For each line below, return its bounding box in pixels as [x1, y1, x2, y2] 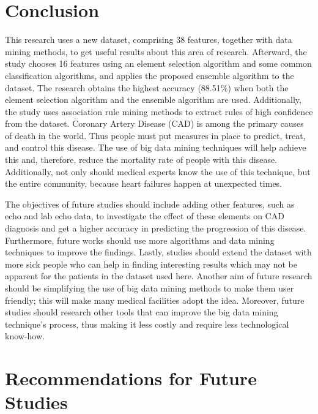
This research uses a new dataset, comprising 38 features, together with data [5, 33, 292, 46]
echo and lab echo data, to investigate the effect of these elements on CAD [5, 209, 284, 222]
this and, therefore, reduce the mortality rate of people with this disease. [5, 153, 278, 166]
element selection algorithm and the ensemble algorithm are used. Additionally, [5, 93, 301, 106]
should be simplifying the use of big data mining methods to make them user [5, 282, 294, 294]
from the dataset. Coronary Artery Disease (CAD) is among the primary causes [5, 117, 304, 130]
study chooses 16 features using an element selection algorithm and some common [5, 57, 312, 70]
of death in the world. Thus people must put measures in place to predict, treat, [5, 129, 306, 141]
